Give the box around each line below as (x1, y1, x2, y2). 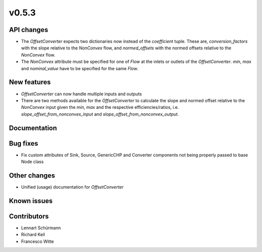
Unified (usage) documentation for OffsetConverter (21, 184, 124, 190)
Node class (21, 159, 44, 164)
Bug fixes (9, 139, 38, 148)
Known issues (9, 196, 53, 205)
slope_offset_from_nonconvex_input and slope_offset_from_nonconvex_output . (21, 111, 179, 117)
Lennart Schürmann (21, 225, 61, 231)
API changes (9, 26, 49, 34)
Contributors (9, 212, 49, 220)
